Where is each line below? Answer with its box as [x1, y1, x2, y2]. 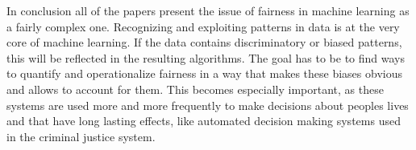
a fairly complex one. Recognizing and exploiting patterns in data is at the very [6, 18, 400, 34]
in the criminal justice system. [6, 128, 156, 144]
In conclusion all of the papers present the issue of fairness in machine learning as [6, 2, 410, 18]
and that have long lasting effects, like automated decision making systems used [6, 112, 401, 129]
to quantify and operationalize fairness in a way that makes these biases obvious [6, 65, 402, 82]
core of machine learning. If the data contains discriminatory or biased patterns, [6, 34, 402, 51]
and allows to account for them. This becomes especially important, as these [6, 80, 384, 97]
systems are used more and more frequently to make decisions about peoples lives [6, 96, 409, 113]
